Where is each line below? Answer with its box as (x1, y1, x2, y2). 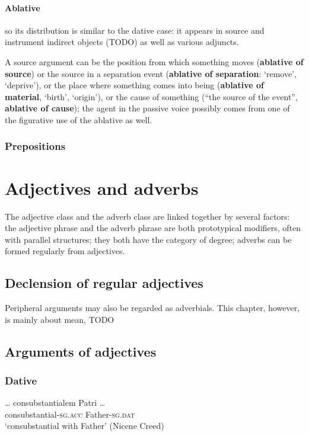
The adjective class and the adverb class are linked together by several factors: (5, 210, 290, 222)
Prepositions (5, 139, 66, 153)
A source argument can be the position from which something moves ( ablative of (5, 55, 304, 68)
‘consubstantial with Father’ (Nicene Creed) (5, 419, 164, 432)
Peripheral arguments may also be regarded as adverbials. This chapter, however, (5, 302, 300, 314)
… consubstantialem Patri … (5, 396, 106, 409)
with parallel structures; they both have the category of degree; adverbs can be (5, 233, 292, 245)
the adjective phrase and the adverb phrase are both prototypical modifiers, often (5, 222, 301, 234)
